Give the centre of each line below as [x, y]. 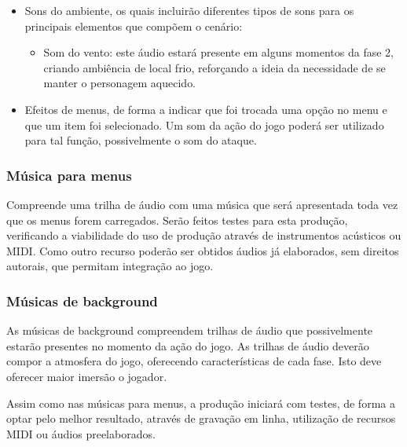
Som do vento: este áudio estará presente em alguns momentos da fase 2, [218, 52]
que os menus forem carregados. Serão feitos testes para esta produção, [177, 220]
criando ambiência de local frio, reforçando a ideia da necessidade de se [214, 67]
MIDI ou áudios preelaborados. [81, 433]
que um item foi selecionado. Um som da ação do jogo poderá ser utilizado [204, 125]
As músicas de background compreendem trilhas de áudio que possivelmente [190, 330]
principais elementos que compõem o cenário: [134, 26]
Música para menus [69, 175]
